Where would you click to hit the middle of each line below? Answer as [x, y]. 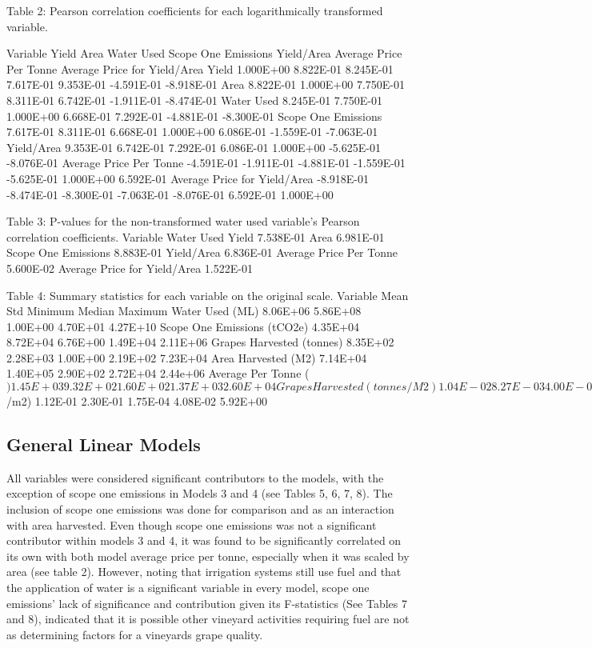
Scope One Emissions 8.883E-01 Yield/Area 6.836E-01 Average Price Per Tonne [202, 252]
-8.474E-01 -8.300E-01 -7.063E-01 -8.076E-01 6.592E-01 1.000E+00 [170, 194]
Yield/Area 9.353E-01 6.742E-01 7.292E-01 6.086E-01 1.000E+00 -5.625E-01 [194, 147]
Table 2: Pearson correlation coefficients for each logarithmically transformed [195, 10]
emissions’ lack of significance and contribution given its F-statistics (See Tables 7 [207, 603]
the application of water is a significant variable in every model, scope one [188, 588]
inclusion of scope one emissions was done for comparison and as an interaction [200, 509]
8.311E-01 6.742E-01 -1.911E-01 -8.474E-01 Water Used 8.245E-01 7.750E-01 [194, 100]
